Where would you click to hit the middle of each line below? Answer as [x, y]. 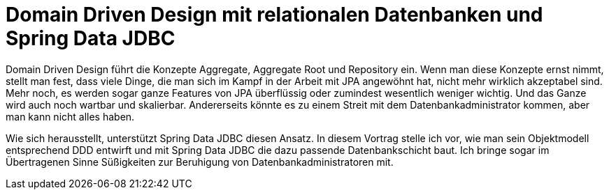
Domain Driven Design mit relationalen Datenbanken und [274, 15]
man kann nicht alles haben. [70, 116]
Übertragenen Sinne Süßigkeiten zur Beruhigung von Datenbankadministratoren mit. [200, 162]
